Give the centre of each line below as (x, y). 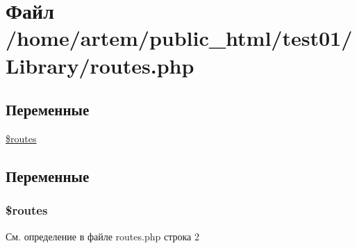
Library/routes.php (100, 65)
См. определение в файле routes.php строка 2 (102, 236)
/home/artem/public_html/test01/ (179, 38)
